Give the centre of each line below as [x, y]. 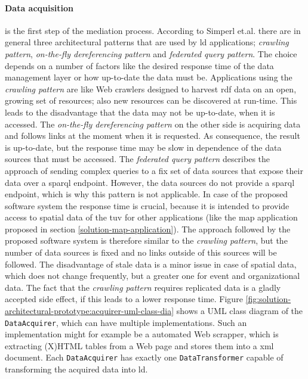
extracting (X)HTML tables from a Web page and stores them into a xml [139, 345]
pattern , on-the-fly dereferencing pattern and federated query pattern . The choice [151, 53]
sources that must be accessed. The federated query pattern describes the [138, 159]
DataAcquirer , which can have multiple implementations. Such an [126, 322]
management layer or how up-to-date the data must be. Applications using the [149, 77]
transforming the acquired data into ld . [76, 369]
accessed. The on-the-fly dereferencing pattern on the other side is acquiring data [153, 124]
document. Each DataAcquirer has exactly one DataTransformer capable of [144, 357]
